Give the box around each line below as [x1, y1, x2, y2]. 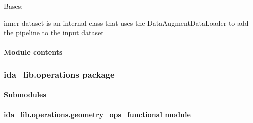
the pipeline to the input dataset [4, 27, 104, 38]
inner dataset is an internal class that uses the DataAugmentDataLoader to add [4, 17, 249, 28]
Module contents [4, 47, 63, 57]
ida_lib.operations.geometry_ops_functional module [4, 109, 191, 119]
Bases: [4, 1, 23, 11]
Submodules [4, 89, 46, 100]
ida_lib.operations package [4, 68, 115, 80]
